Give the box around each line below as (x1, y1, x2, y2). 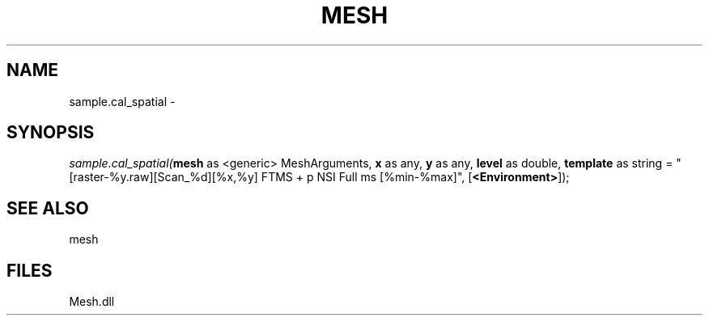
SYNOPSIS (6, 122, 95, 143)
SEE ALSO (6, 197, 89, 218)
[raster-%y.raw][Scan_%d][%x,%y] (69, 170, 258, 184)
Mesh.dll (69, 294, 115, 309)
